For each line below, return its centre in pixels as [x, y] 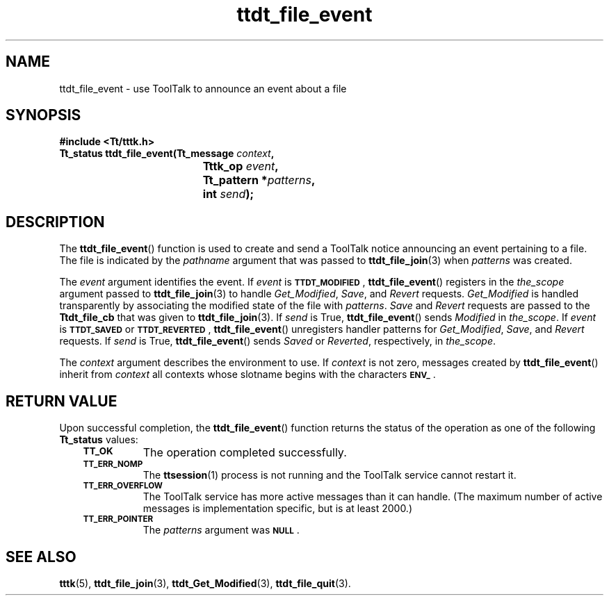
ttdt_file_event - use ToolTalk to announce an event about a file [203, 88]
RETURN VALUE [62, 401]
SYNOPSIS [43, 115]
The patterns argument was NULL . [221, 530]
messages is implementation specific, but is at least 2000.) [278, 509]
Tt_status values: [99, 440]
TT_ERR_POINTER [118, 519]
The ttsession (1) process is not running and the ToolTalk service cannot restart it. [330, 475]
